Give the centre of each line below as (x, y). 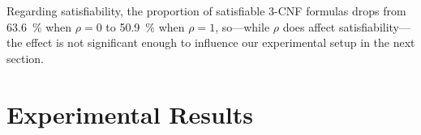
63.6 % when (39, 26)
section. (25, 58)
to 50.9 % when (145, 26)
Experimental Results (130, 114)
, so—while (243, 26)
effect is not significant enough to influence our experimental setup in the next (221, 42)
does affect (309, 26)
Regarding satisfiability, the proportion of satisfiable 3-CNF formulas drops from (206, 11)
